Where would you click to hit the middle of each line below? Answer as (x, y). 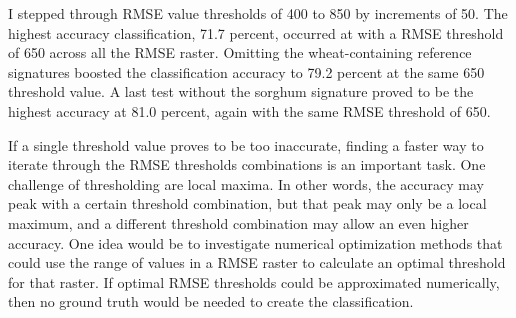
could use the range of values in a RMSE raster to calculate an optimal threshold (257, 262)
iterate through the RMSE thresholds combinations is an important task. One (247, 164)
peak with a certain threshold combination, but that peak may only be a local (247, 203)
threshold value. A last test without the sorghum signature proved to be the (241, 91)
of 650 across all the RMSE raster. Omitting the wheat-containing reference (240, 52)
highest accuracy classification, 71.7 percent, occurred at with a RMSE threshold (256, 32)
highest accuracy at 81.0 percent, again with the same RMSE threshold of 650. (249, 110)
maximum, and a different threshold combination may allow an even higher (238, 222)
